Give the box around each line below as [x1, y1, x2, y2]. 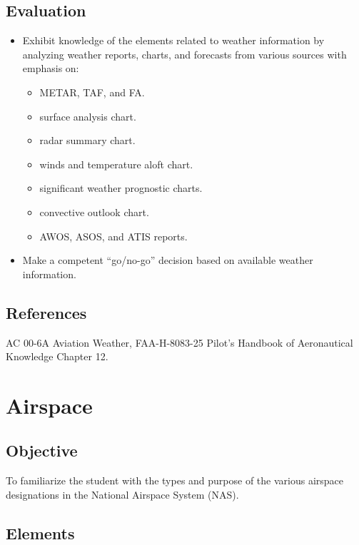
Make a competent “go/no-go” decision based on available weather [22, 253, 313, 268]
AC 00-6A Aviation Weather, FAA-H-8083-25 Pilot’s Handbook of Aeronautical [6, 335, 353, 350]
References [6, 301, 87, 323]
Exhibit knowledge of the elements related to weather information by [22, 33, 325, 48]
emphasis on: [22, 61, 79, 76]
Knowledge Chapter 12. [6, 349, 108, 364]
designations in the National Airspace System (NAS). [6, 487, 239, 501]
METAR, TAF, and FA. [39, 84, 145, 99]
